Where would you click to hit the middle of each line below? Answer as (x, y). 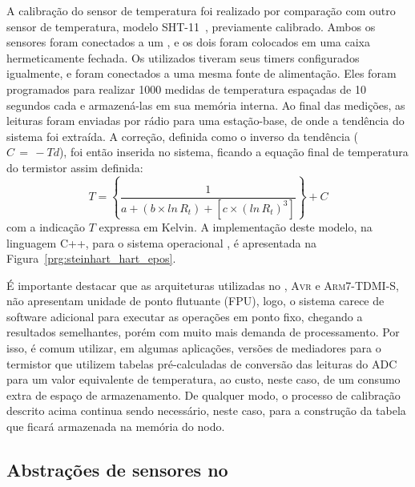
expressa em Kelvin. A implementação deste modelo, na (236, 226)
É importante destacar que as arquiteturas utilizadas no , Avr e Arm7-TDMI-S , (203, 285)
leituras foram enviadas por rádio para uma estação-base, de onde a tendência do (205, 121)
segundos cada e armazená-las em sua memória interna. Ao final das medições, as (206, 105)
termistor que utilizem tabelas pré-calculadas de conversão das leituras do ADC (202, 363)
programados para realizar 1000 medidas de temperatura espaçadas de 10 (186, 89)
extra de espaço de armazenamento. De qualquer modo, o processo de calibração (203, 394)
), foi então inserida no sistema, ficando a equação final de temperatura (234, 152)
